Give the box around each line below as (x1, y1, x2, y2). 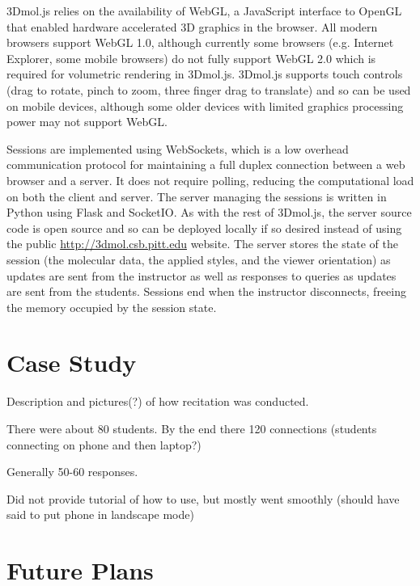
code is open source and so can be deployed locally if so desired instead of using (6, 219, 402, 236)
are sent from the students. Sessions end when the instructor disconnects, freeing (6, 283, 406, 300)
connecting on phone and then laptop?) (6, 436, 202, 453)
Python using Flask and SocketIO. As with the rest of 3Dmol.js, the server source (6, 204, 412, 221)
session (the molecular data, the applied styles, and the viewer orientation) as (6, 251, 391, 268)
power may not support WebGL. (6, 113, 168, 130)
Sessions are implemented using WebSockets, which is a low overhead (6, 140, 349, 157)
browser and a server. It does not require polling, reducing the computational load (6, 171, 414, 188)
